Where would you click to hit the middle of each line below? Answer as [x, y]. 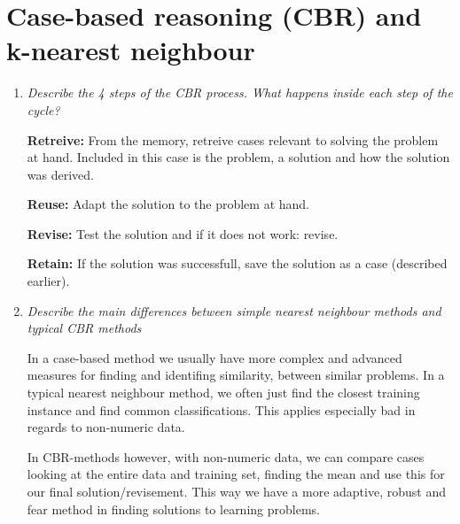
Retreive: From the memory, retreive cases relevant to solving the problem [233, 139]
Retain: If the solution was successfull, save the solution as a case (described [237, 263]
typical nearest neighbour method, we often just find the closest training [223, 393]
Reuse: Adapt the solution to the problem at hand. [168, 204]
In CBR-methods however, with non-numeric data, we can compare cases [226, 456]
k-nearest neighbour [131, 50]
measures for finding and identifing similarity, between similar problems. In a [236, 375]
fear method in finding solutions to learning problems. [173, 509]
